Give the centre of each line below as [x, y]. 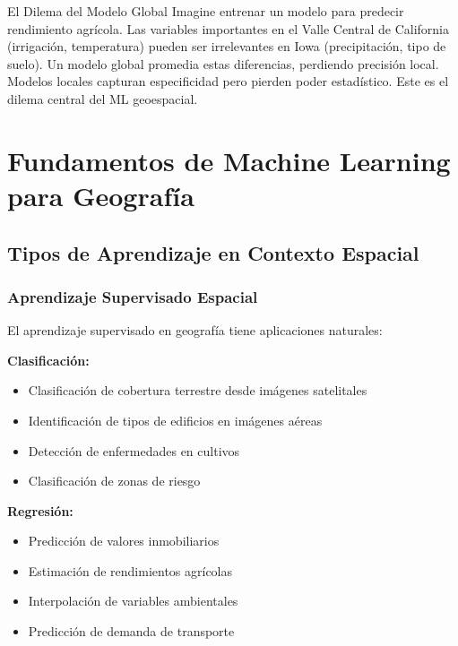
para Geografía [101, 195]
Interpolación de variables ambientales [133, 601]
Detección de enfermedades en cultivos [134, 450]
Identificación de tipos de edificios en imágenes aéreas [175, 420]
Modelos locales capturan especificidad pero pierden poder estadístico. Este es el [228, 81]
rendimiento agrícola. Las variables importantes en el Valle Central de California [228, 28]
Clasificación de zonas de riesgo [114, 481]
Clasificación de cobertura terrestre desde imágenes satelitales [198, 390]
